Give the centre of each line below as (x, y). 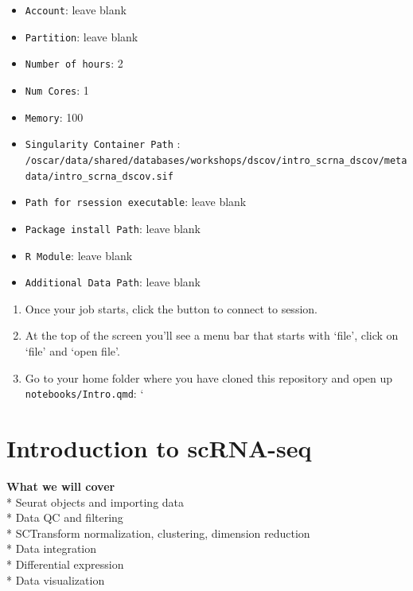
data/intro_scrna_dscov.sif (99, 176)
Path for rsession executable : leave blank (136, 202)
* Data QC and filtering (65, 517)
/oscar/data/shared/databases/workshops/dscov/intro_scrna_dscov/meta (216, 160)
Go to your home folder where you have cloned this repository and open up (209, 377)
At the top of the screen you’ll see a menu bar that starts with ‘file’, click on (212, 335)
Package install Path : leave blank (113, 228)
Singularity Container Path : (103, 144)
